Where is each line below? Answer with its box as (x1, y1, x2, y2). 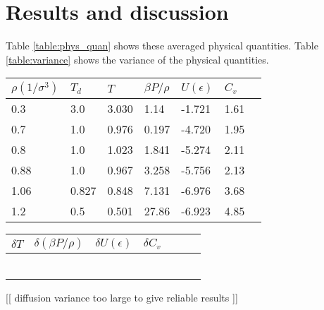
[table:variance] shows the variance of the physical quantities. (6, 52, 269, 66)
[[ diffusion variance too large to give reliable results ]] (6, 290, 238, 305)
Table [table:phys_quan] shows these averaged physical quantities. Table (6, 38, 318, 53)
